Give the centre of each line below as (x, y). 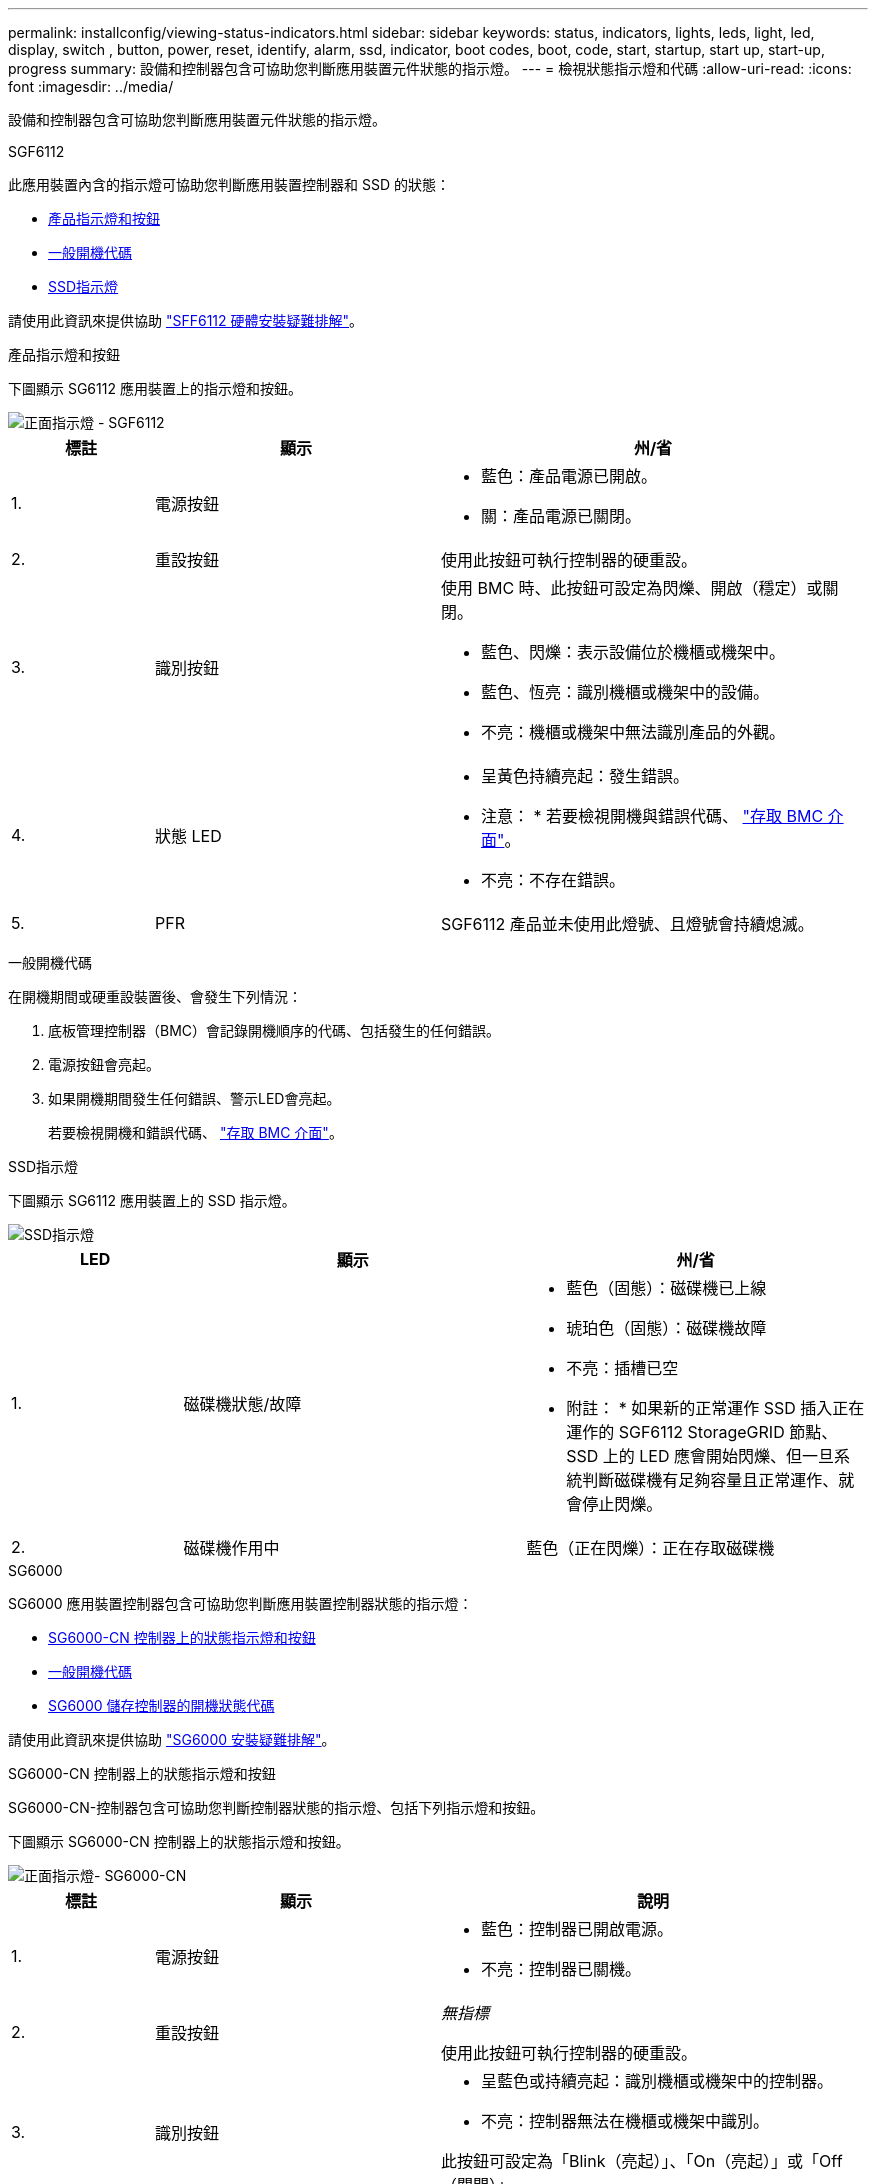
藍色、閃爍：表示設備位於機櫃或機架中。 (632, 652)
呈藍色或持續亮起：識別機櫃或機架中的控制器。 (656, 2081)
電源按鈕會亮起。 (104, 1064)
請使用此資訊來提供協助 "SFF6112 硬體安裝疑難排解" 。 (186, 320)
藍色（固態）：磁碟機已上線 (666, 1288)
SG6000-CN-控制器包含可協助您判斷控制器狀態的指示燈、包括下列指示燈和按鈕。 (276, 1807)
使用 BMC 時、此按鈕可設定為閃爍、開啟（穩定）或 (631, 588)
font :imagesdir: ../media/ (91, 86)
